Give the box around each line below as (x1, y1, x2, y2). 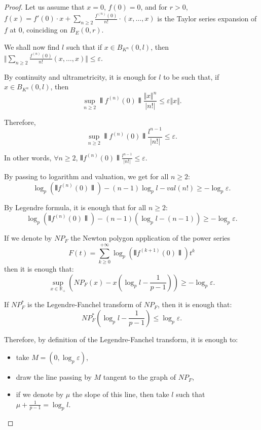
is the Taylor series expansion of (157, 13, 257, 23)
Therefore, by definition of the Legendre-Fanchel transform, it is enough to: (4, 334, 238, 344)
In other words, (4, 152, 52, 162)
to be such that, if (163, 71, 219, 82)
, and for (140, 2, 168, 12)
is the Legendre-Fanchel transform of (27, 299, 142, 310)
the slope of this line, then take (72, 388, 169, 399)
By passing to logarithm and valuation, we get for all (4, 171, 169, 182)
